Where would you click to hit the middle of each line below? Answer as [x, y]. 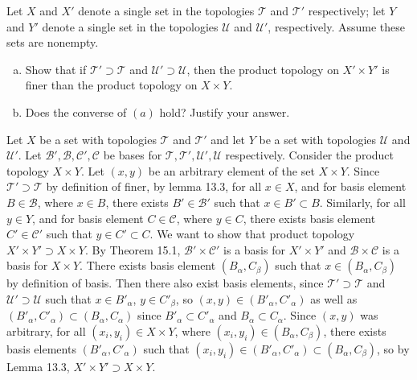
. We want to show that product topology [252, 234]
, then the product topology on [263, 69]
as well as [334, 298]
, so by [393, 348]
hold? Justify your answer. [225, 112]
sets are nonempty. [53, 42]
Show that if [56, 69]
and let [228, 139]
